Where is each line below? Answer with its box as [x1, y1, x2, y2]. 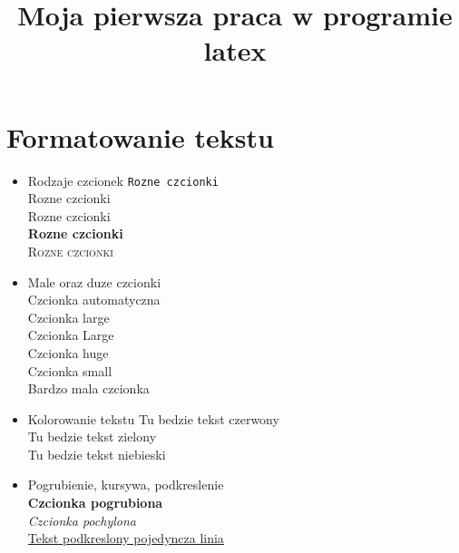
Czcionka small [27, 361, 112, 380]
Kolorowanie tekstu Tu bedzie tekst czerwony [27, 409, 279, 428]
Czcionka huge [27, 343, 109, 362]
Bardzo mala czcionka [27, 379, 150, 398]
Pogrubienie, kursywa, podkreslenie [27, 475, 224, 494]
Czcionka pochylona [27, 510, 136, 529]
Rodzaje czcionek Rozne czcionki [27, 170, 219, 189]
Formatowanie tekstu [6, 118, 274, 155]
